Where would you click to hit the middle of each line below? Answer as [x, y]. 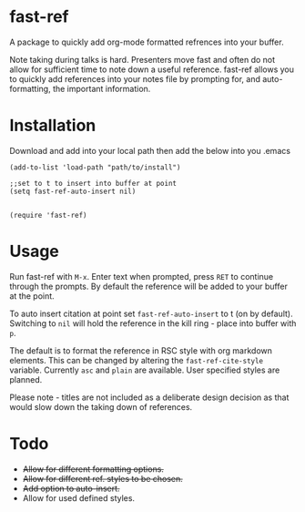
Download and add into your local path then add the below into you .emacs [150, 150]
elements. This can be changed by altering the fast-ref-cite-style [137, 360]
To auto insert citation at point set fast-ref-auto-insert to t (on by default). [151, 313]
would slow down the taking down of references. [101, 406]
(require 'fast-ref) [49, 215]
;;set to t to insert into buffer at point [93, 183]
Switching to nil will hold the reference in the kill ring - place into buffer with [153, 323]
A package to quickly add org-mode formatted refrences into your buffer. [147, 42]
